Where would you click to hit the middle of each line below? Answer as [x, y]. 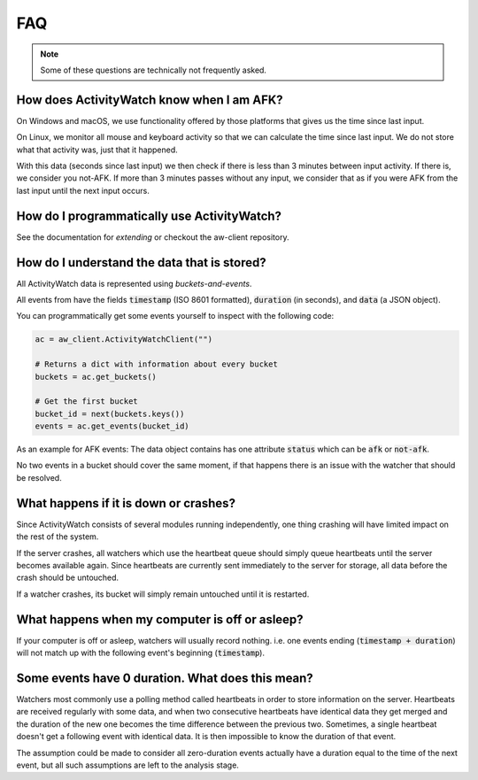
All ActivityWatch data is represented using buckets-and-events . [134, 283]
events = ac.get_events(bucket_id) [112, 426]
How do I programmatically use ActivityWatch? [149, 216]
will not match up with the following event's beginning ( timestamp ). [141, 653]
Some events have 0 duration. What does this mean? [165, 678]
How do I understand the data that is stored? [141, 263]
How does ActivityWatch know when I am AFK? [150, 100]
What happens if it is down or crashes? [126, 503]
